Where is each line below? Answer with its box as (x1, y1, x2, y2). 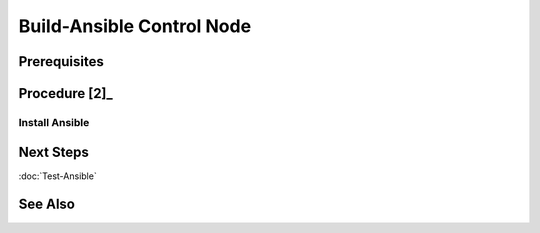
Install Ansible (18, 115, 90, 129)
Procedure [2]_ (18, 85, 114, 102)
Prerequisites (18, 53, 104, 70)
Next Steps (18, 143, 89, 160)
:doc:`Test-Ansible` (18, 170, 97, 182)
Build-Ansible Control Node (18, 15, 252, 37)
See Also (18, 196, 75, 213)
